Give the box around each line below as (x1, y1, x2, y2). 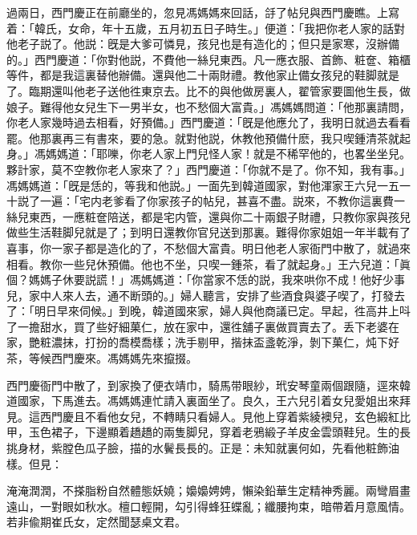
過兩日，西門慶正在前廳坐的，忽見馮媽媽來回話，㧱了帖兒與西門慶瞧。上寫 (6, 4, 399, 20)
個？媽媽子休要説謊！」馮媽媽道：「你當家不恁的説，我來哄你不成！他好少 (6, 271, 394, 288)
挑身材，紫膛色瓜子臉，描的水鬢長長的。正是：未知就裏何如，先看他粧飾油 (6, 440, 399, 456)
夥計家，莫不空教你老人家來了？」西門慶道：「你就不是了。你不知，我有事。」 (6, 160, 411, 177)
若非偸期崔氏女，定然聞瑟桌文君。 (6, 513, 186, 530)
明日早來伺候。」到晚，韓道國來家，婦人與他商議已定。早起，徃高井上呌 (34, 302, 411, 319)
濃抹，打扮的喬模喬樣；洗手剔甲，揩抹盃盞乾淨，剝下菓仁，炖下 (51, 334, 388, 351)
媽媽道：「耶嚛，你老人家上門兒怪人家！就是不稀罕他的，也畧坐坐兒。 (45, 145, 411, 162)
